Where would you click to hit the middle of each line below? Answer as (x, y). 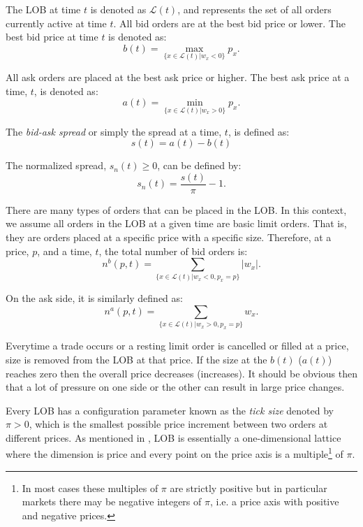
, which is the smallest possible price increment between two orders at (178, 424)
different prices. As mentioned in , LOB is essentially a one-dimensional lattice (173, 437)
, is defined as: (259, 131)
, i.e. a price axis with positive (274, 501)
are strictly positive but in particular (249, 488)
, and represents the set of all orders (254, 9)
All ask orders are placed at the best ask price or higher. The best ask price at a (178, 77)
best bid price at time (52, 37)
